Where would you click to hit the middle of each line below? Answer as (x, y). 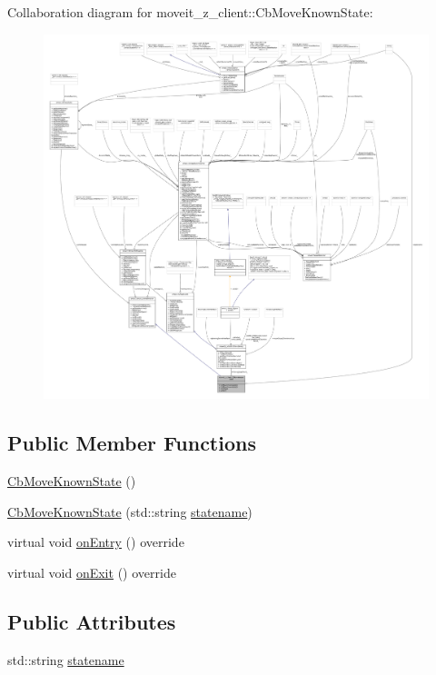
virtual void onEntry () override (96, 542)
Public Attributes (92, 621)
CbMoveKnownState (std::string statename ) (130, 511)
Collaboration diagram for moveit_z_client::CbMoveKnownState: (190, 12)
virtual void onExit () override (92, 572)
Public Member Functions (132, 443)
